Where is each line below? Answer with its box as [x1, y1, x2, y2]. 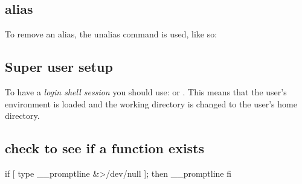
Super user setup [5, 57, 113, 76]
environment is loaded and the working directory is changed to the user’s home [5, 97, 297, 110]
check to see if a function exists [5, 139, 205, 157]
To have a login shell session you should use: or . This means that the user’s [5, 86, 287, 98]
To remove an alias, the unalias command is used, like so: [5, 28, 217, 40]
